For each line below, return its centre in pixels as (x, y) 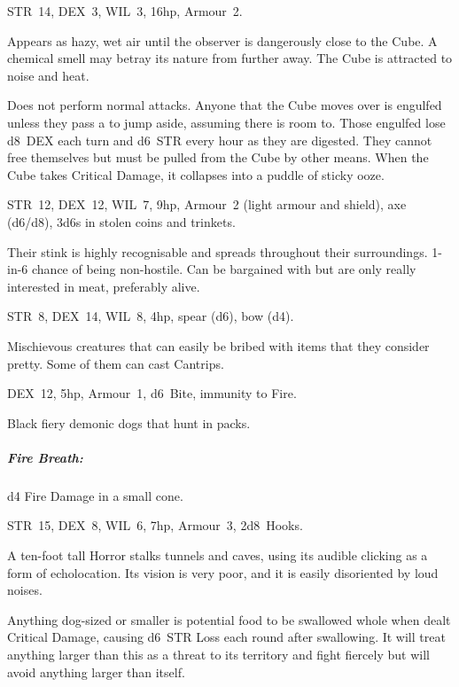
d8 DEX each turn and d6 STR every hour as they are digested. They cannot (220, 140)
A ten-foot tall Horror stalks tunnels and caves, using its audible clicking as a (218, 555)
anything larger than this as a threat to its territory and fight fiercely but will (218, 654)
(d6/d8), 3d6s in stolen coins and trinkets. (121, 221)
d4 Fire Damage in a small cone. (95, 495)
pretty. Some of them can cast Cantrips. (116, 363)
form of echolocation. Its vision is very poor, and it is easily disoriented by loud (223, 572)
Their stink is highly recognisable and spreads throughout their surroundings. (218, 251)
